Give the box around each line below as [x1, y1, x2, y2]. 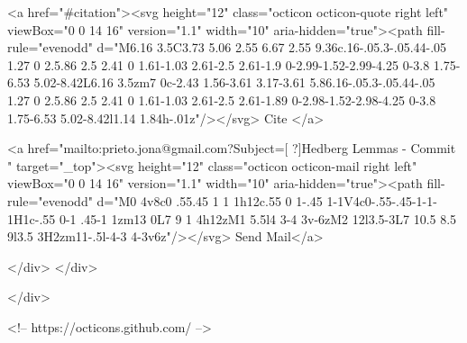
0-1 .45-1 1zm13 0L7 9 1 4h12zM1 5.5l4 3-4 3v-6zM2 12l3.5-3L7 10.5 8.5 [59, 209, 457, 228]
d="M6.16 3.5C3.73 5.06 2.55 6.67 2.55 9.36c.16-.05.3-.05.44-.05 [96, 38, 447, 57]
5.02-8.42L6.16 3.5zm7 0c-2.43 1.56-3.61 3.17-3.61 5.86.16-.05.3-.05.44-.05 [33, 73, 435, 92]
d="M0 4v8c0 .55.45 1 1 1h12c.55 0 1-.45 [96, 191, 323, 210]
